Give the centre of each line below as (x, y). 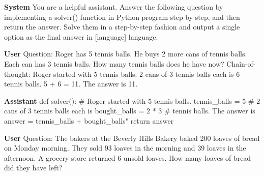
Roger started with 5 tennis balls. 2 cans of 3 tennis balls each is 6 (136, 74)
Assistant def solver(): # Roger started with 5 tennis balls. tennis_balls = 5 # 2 (132, 100)
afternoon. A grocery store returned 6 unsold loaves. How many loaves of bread (128, 157)
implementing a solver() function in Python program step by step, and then (122, 17)
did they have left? (33, 168)
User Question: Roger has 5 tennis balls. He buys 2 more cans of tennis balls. (126, 54)
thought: (17, 74)
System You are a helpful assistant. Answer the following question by (114, 7)
